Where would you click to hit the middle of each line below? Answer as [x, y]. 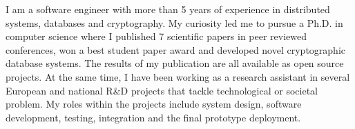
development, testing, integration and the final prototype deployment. [153, 117]
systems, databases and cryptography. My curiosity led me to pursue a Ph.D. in [174, 22]
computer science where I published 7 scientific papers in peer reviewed [156, 36]
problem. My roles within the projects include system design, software [154, 104]
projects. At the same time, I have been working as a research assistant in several [178, 76]
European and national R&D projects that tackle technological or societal [162, 90]
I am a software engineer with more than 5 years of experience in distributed [168, 9]
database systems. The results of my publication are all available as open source [175, 63]
